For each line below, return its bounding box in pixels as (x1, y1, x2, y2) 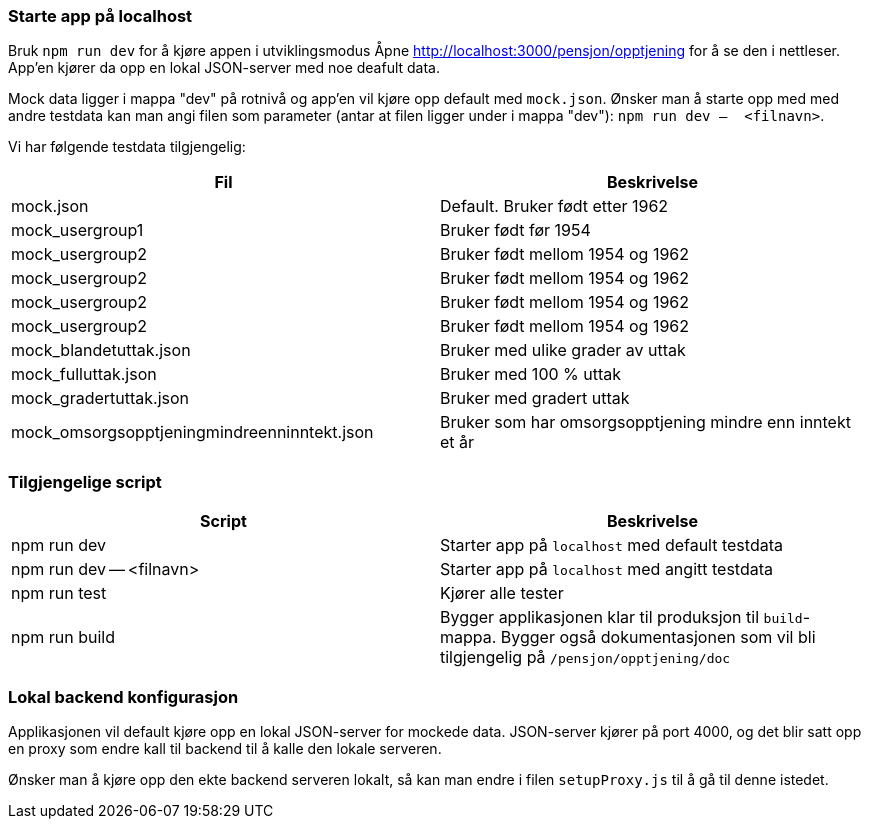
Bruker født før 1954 (440, 220, 591, 241)
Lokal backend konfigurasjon (8, 686, 239, 707)
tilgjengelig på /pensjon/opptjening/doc (440, 647, 731, 668)
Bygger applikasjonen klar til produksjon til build (440, 607, 803, 628)
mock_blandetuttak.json (11, 340, 191, 361)
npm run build (11, 627, 116, 648)
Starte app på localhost (8, 6, 193, 26)
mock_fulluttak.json (11, 364, 157, 385)
